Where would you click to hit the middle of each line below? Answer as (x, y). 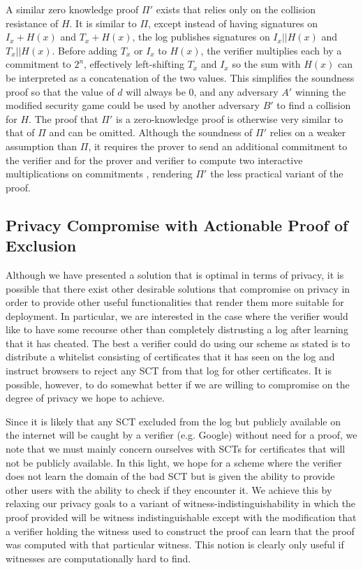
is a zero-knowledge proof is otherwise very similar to (230, 118)
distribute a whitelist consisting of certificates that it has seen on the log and (170, 357)
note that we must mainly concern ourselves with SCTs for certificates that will (176, 449)
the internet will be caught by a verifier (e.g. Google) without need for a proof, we (181, 435)
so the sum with (266, 64)
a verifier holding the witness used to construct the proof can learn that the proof (180, 531)
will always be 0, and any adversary (202, 91)
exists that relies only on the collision (236, 9)
